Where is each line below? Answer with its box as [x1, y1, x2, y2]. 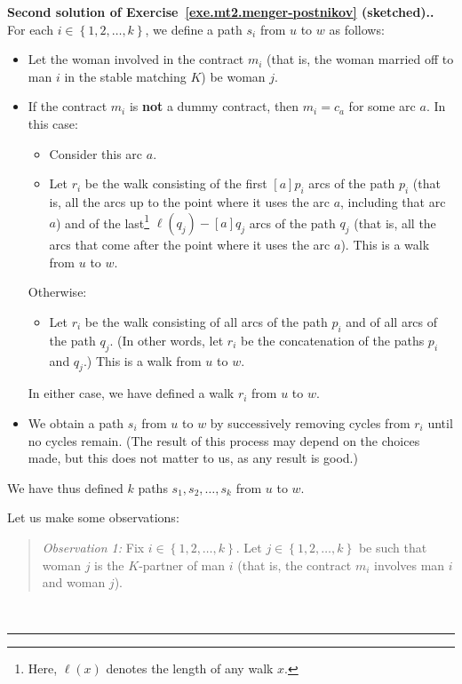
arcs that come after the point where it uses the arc [49, 235, 331, 254]
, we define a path [145, 20, 243, 38]
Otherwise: [28, 282, 87, 301]
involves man [374, 555, 445, 574]
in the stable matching [64, 67, 187, 85]
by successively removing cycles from [210, 413, 410, 432]
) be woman [201, 67, 266, 85]
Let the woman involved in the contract [28, 50, 244, 68]
